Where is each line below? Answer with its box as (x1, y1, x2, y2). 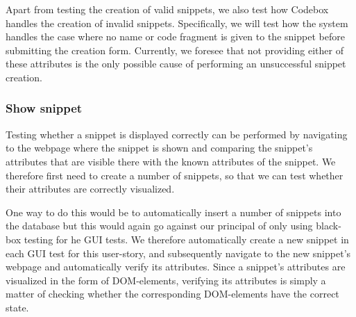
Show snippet (6, 99, 83, 117)
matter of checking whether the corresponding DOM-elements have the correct (6, 286, 339, 301)
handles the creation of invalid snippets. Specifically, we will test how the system (6, 15, 348, 30)
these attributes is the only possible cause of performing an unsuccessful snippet (6, 56, 346, 71)
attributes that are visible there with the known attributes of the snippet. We (6, 154, 336, 168)
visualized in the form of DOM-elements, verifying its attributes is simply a (6, 273, 326, 287)
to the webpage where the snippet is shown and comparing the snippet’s (6, 140, 313, 155)
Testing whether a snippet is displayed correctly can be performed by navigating (6, 127, 348, 141)
